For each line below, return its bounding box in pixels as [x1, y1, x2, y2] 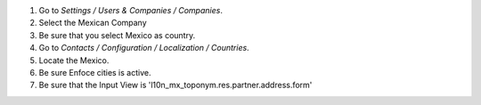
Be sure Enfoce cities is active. [38, 67, 151, 77]
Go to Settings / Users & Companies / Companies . [38, 5, 223, 15]
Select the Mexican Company [38, 18, 147, 28]
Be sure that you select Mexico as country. [38, 29, 196, 40]
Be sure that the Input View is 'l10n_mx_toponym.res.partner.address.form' [38, 80, 313, 91]
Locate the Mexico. [38, 54, 110, 66]
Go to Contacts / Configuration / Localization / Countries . [38, 43, 249, 53]
